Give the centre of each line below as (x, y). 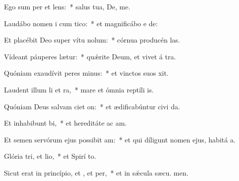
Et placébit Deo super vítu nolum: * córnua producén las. (92, 40)
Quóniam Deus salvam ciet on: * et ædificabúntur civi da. (92, 106)
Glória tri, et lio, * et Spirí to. (50, 156)
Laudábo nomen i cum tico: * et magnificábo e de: (81, 23)
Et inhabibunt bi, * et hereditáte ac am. (65, 123)
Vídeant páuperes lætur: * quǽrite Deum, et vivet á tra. (90, 56)
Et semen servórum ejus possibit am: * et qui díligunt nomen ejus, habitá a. (120, 139)
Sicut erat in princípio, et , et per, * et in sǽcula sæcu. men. (96, 172)
